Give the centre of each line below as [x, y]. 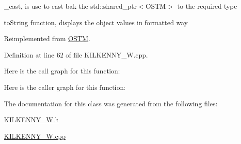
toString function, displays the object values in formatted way [96, 22]
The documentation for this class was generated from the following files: [111, 103]
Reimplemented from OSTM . [47, 38]
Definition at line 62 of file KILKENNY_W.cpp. [76, 54]
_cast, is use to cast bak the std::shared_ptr [70, 6]
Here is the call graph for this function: [62, 71]
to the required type [207, 6]
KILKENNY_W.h [32, 120]
